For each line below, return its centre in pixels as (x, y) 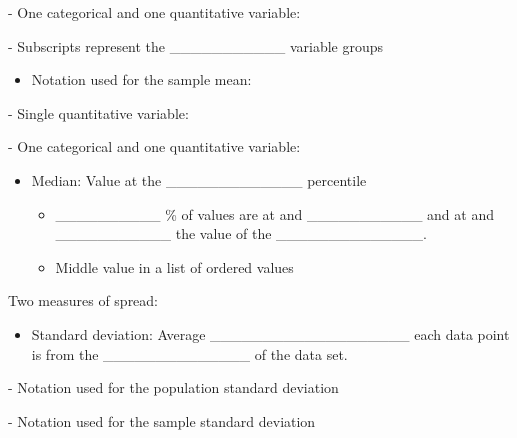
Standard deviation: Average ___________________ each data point (270, 333)
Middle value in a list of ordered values (174, 266)
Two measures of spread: (83, 300)
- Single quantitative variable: (98, 112)
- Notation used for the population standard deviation (173, 387)
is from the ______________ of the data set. (189, 353)
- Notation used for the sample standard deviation (162, 420)
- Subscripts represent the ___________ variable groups (196, 45)
